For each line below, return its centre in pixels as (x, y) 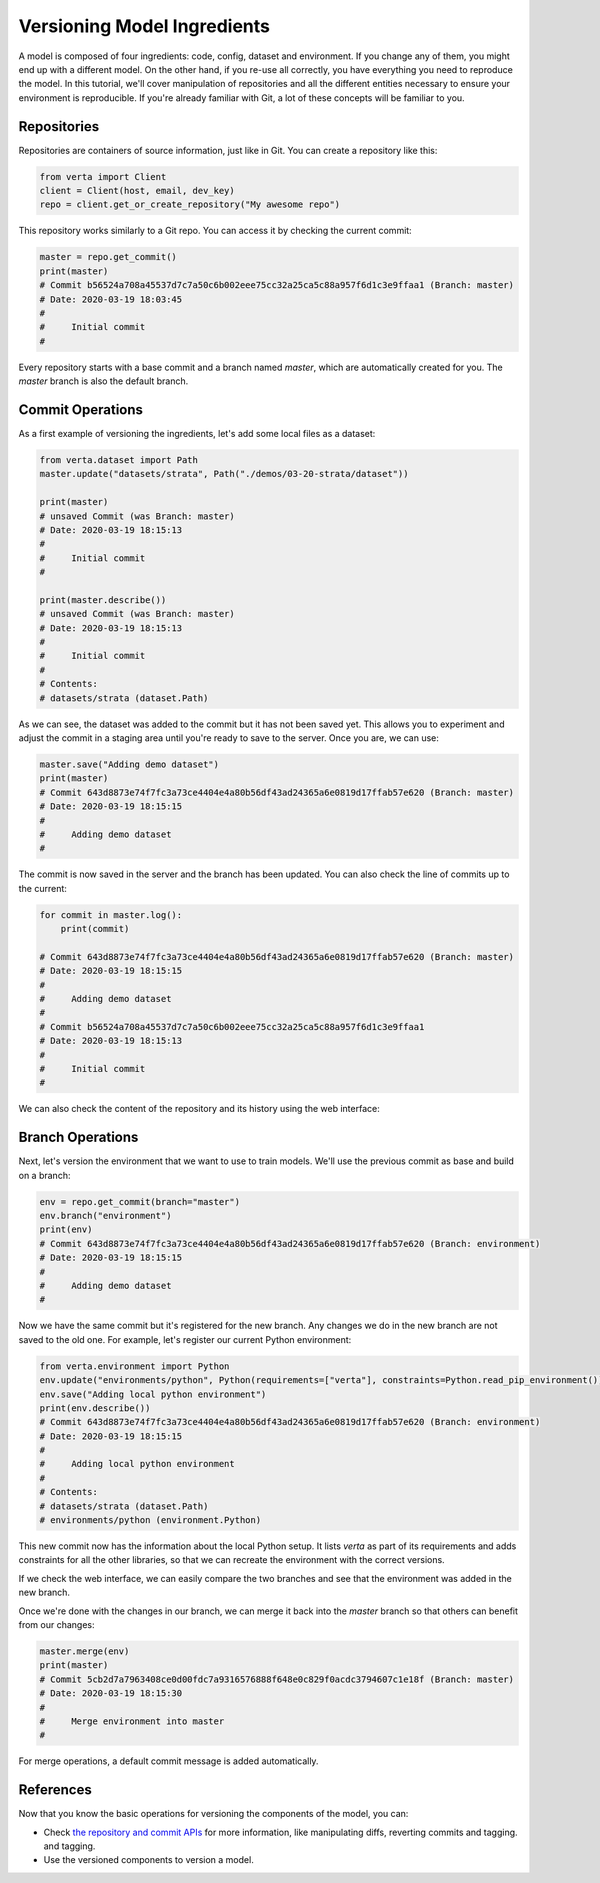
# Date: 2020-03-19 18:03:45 (111, 299)
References (55, 1790)
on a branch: (44, 1175)
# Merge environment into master (132, 1721)
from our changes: (56, 1624)
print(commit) (95, 929)
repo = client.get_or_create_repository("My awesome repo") (190, 204)
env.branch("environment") (105, 1216)
